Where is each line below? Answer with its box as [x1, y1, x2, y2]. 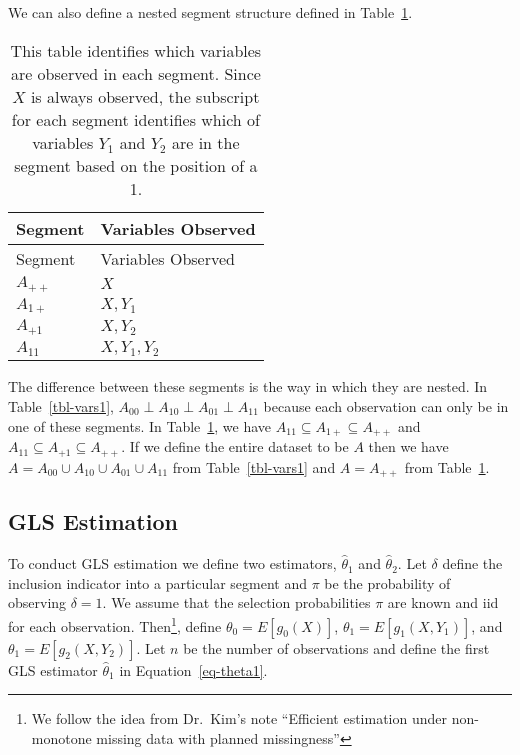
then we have [368, 436, 449, 457]
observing [8, 592, 67, 613]
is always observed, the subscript [30, 84, 260, 108]
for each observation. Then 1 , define [8, 612, 222, 636]
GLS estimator [8, 659, 98, 680]
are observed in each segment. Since [10, 61, 261, 85]
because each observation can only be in [263, 396, 509, 416]
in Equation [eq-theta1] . [119, 659, 268, 680]
